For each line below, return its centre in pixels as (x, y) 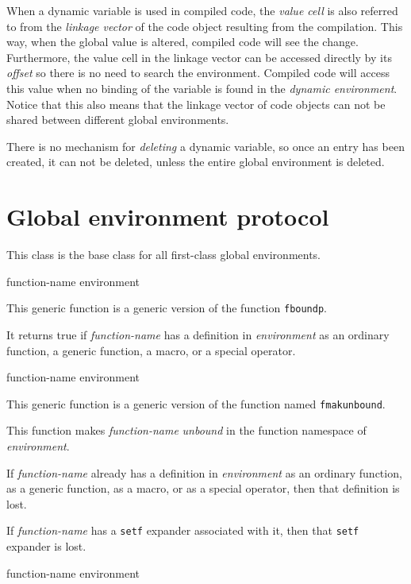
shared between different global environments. (118, 120)
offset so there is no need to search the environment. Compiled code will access (198, 73)
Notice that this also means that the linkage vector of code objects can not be (196, 104)
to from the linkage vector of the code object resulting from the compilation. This (205, 26)
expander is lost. (46, 545)
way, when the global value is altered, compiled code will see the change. (182, 42)
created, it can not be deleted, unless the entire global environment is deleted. (196, 162)
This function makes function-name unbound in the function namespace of (186, 430)
